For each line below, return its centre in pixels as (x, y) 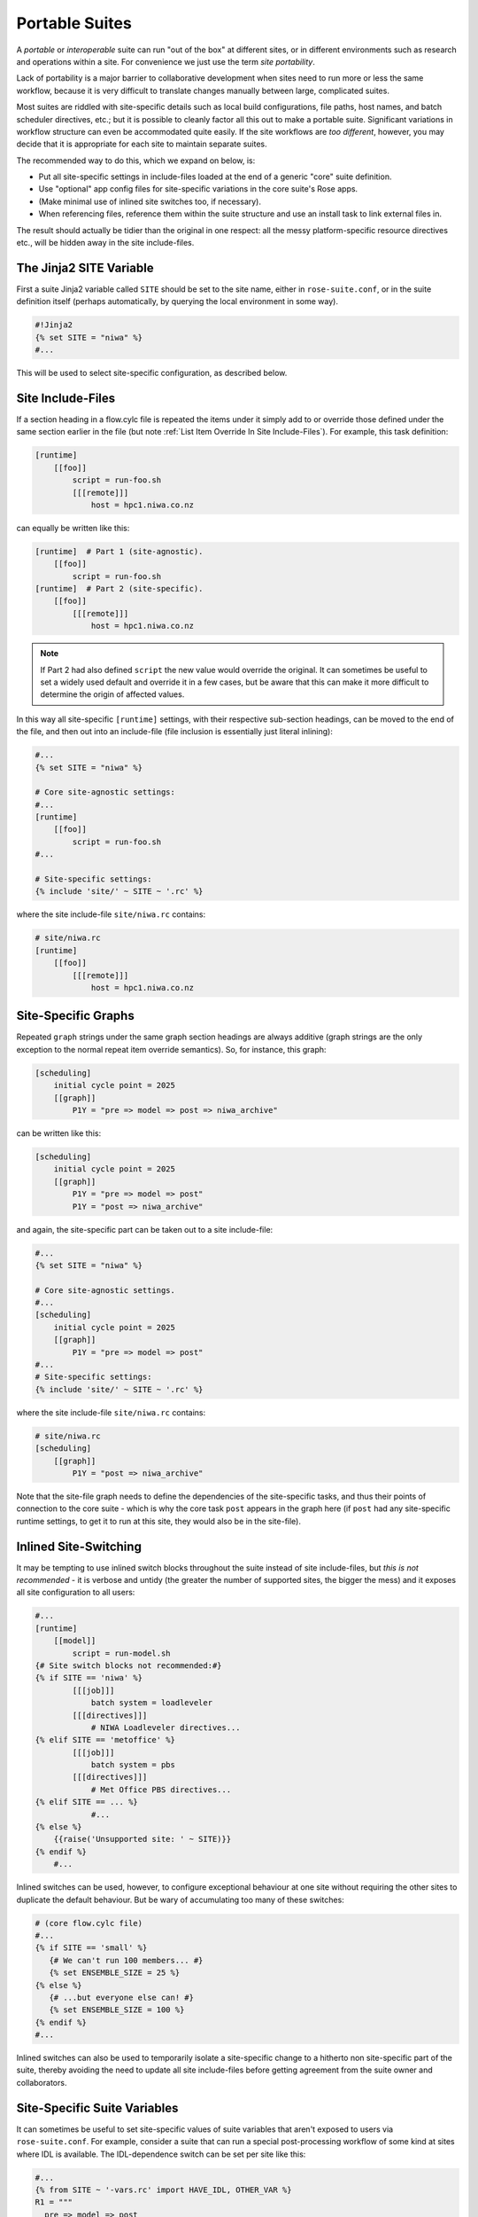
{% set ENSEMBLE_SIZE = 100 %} (117, 2010)
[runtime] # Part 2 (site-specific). (119, 589)
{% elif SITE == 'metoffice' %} (105, 1740)
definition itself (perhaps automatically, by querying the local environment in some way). (177, 302)
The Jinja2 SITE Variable (85, 267)
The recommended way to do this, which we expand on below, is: (136, 161)
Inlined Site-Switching (79, 1546)
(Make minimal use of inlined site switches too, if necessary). (150, 201)
